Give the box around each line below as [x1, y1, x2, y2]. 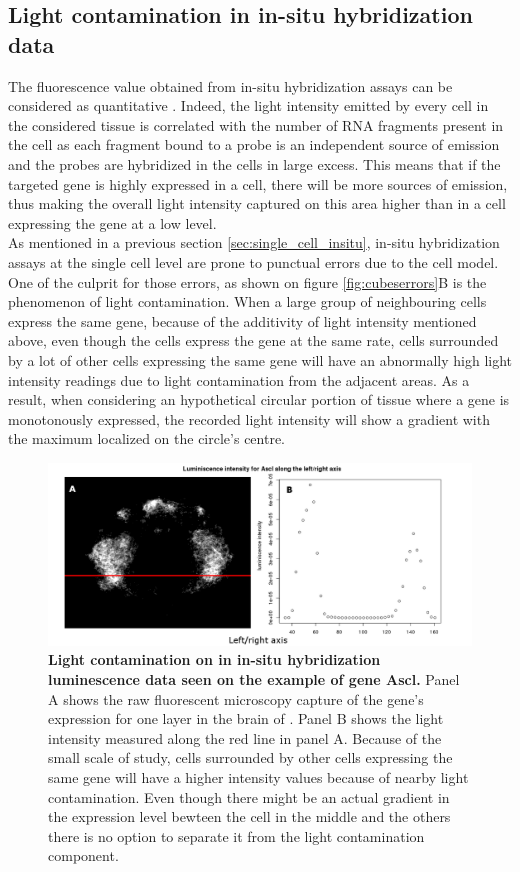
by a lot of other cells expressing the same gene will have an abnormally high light [8, 349, 513, 370]
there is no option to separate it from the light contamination [48, 825, 425, 846]
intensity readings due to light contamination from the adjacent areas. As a [8, 369, 470, 390]
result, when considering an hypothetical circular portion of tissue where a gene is [8, 389, 510, 410]
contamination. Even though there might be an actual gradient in [48, 786, 450, 807]
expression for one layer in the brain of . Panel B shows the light [48, 708, 444, 729]
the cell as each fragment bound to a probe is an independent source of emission [8, 134, 500, 155]
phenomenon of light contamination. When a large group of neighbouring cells [8, 291, 487, 312]
